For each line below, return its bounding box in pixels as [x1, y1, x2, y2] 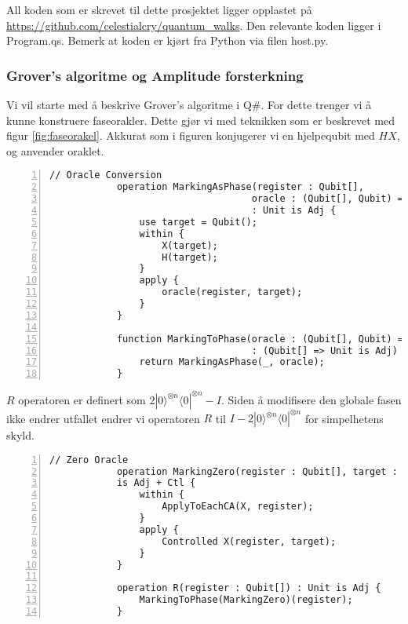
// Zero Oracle [49, 454, 129, 465]
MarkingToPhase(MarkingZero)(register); [139, 594, 353, 606]
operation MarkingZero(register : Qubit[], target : [116, 465, 398, 477]
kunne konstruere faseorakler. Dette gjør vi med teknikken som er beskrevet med [6, 111, 395, 128]
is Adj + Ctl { [116, 477, 196, 489]
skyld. [6, 427, 35, 443]
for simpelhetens [304, 410, 384, 426]
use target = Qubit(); [139, 216, 257, 228]
